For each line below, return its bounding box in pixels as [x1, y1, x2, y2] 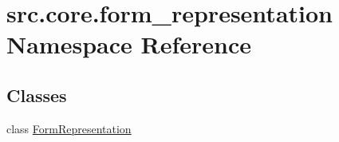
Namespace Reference [6, 28, 251, 61]
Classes [6, 82, 67, 107]
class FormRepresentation [6, 120, 132, 136]
